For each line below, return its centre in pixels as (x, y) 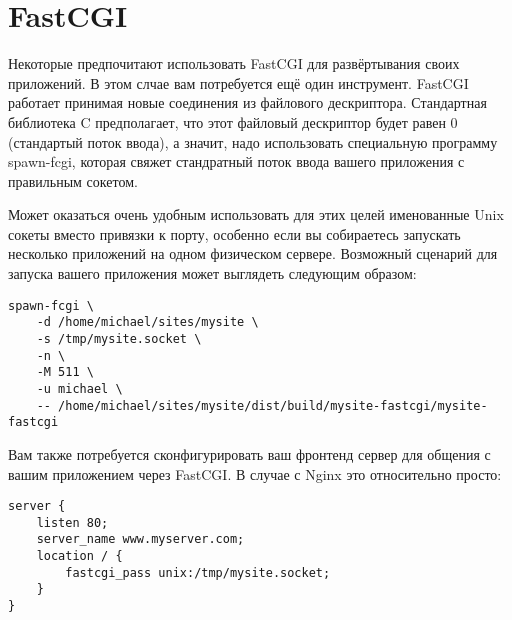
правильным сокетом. (73, 180)
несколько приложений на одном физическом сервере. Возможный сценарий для (253, 253)
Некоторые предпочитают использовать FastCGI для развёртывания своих (234, 63)
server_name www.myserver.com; (140, 539)
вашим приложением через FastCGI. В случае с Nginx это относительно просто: (255, 473)
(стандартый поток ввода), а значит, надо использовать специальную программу (253, 141)
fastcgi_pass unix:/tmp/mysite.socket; (198, 572)
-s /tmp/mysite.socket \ (119, 338)
